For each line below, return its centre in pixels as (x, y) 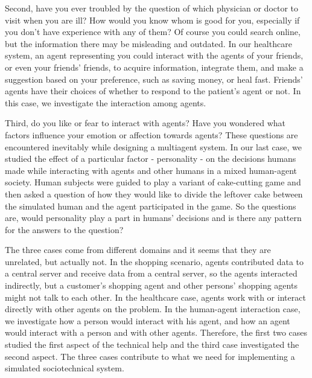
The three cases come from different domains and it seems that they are (138, 250)
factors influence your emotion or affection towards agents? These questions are (151, 134)
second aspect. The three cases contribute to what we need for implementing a (150, 356)
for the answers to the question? (64, 229)
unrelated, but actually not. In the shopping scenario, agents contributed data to (154, 261)
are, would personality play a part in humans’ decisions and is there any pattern (153, 218)
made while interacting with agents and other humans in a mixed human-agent (151, 170)
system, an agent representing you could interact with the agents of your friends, (154, 55)
